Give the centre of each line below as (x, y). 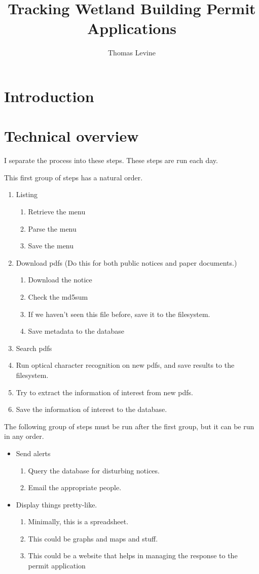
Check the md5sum (58, 296)
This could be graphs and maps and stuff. (93, 538)
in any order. (24, 436)
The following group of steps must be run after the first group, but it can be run (129, 426)
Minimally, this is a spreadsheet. (78, 521)
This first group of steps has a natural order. (73, 177)
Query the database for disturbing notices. (94, 470)
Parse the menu (52, 228)
